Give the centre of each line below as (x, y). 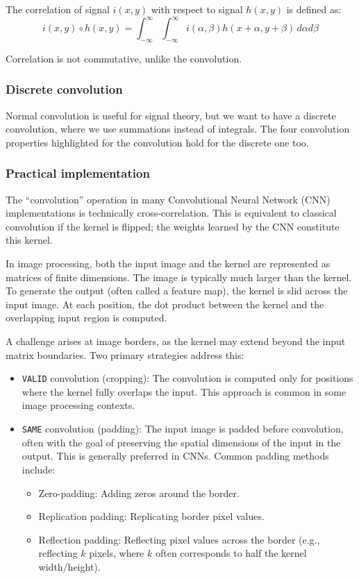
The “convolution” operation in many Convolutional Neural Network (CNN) (168, 199)
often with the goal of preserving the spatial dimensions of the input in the (181, 442)
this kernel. (29, 240)
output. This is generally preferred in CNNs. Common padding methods (175, 456)
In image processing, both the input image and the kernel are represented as (168, 263)
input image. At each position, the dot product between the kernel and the (165, 304)
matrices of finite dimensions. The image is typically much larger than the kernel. (179, 277)
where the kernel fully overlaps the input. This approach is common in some (184, 391)
